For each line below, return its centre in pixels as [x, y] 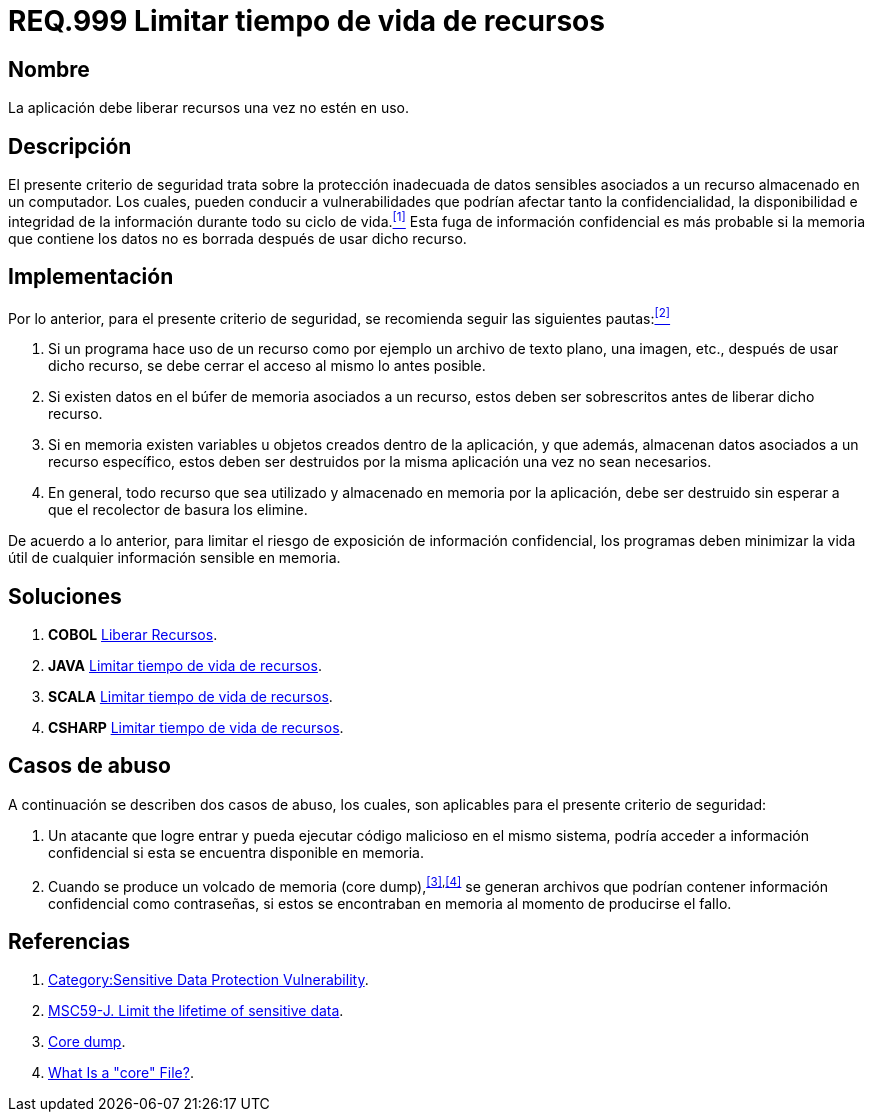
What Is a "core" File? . [121, 1073]
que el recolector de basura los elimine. [178, 510]
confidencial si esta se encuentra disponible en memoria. [236, 852]
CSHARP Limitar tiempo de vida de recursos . [196, 728]
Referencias [69, 941]
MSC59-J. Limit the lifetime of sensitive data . [196, 1011]
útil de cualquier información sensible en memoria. [174, 558]
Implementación [91, 277]
